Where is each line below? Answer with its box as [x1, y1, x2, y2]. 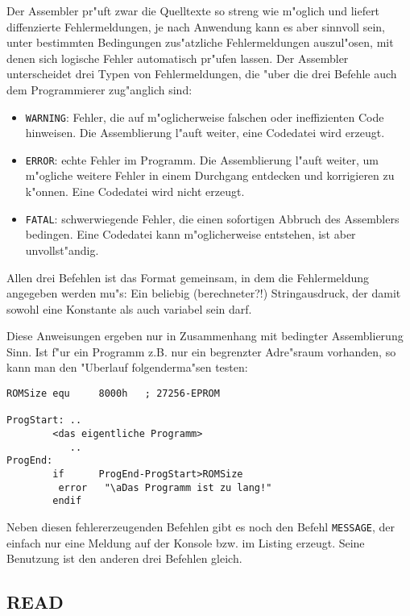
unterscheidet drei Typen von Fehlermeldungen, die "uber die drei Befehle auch [6, 65, 397, 82]
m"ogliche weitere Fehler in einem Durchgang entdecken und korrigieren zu [25, 167, 395, 184]
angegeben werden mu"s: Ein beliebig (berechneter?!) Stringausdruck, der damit [6, 285, 401, 302]
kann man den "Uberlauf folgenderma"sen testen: [6, 359, 248, 376]
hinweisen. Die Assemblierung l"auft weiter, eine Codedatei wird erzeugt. [25, 124, 385, 141]
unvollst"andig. [25, 241, 99, 258]
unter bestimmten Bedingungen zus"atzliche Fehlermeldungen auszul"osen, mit [6, 34, 394, 51]
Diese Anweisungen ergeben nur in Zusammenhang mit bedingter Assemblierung [6, 327, 404, 344]
